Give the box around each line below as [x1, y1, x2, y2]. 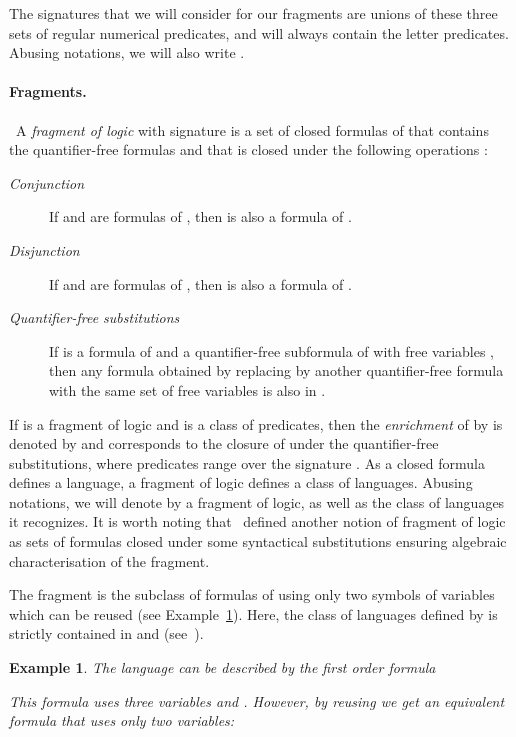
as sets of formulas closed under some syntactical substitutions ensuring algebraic [9, 531, 507, 552]
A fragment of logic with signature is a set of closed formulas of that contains [15, 119, 489, 140]
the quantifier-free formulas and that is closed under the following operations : [9, 139, 488, 160]
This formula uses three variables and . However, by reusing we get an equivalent [9, 690, 505, 711]
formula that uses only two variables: [9, 710, 235, 731]
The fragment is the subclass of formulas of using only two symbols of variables [9, 584, 495, 605]
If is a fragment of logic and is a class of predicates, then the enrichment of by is [9, 413, 503, 434]
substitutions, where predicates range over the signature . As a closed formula [9, 452, 485, 473]
